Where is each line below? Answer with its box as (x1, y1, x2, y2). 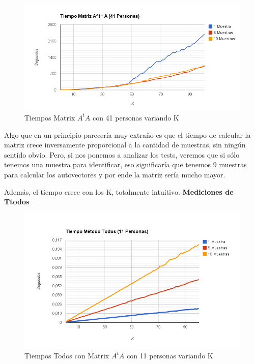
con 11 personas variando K (126, 350, 213, 361)
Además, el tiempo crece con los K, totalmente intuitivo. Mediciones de (4, 186, 234, 197)
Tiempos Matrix (24, 112, 75, 123)
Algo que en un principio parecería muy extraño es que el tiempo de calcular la (4, 129, 251, 140)
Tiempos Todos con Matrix (24, 350, 109, 361)
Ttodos (4, 196, 30, 207)
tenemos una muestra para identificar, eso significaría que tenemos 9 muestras (4, 159, 247, 170)
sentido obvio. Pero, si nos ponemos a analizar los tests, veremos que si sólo (4, 149, 240, 160)
